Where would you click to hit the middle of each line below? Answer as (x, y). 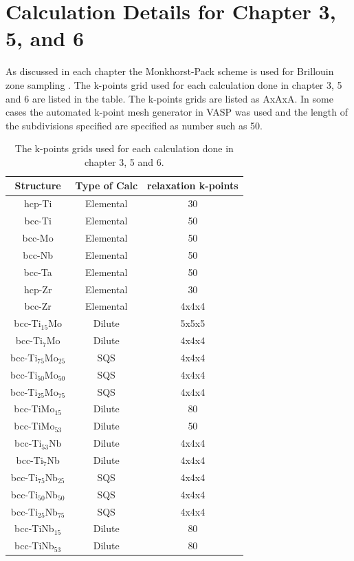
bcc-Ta (38, 272)
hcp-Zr (38, 289)
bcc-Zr (38, 306)
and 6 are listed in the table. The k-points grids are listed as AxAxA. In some (169, 98)
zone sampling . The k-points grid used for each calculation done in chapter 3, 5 (174, 84)
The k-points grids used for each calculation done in (124, 148)
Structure (38, 186)
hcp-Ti (38, 203)
